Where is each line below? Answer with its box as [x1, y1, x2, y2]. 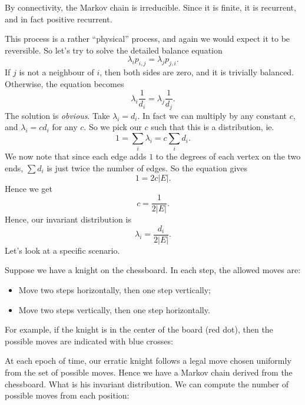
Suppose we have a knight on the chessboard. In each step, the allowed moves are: [5, 264, 301, 276]
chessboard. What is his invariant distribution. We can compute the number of [5, 377, 289, 390]
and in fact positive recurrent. [5, 12, 112, 25]
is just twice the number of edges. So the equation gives [47, 161, 248, 174]
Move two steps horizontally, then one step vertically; [18, 284, 211, 296]
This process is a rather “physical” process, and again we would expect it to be [5, 32, 290, 45]
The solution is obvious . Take [5, 109, 110, 121]
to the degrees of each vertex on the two [155, 150, 301, 162]
